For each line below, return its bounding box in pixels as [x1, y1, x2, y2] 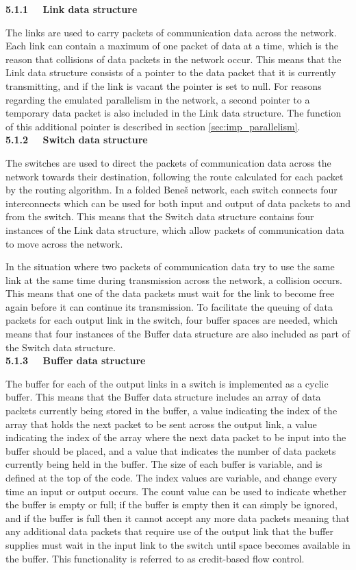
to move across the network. [5, 236, 123, 250]
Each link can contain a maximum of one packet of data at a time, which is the [5, 38, 338, 53]
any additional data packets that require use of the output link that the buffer [5, 524, 334, 538]
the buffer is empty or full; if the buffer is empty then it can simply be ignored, [5, 497, 338, 512]
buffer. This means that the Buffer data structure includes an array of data [5, 390, 321, 404]
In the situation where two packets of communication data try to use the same [5, 259, 335, 274]
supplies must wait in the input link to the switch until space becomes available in [5, 537, 351, 551]
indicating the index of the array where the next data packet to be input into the [5, 430, 346, 444]
